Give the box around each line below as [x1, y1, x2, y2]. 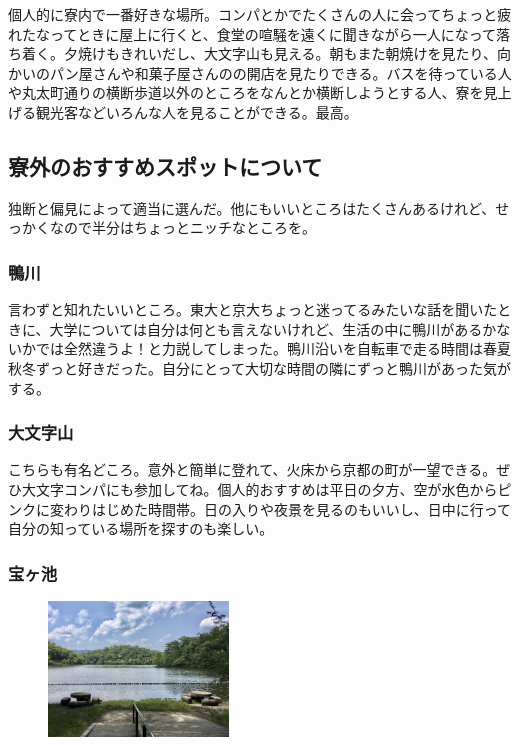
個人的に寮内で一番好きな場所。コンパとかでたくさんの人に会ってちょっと [8, 4, 498, 24]
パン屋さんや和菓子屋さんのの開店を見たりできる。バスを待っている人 [49, 62, 512, 83]
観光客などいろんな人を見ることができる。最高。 [35, 101, 358, 122]
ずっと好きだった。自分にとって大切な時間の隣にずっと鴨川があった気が [35, 357, 512, 378]
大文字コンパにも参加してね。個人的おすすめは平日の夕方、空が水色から [21, 478, 498, 499]
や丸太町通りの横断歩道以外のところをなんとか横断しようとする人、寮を [8, 82, 484, 103]
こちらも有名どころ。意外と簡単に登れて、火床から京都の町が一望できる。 [8, 459, 497, 480]
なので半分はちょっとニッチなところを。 [49, 217, 316, 238]
